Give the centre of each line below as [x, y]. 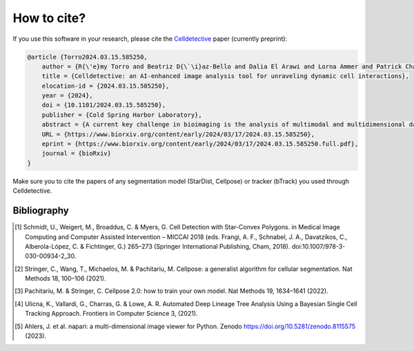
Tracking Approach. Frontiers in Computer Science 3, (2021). [111, 314]
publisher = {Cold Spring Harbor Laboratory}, [122, 115]
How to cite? [49, 18]
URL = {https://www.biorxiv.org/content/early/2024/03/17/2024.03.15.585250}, [178, 134]
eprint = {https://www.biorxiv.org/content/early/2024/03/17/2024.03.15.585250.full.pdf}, [200, 144]
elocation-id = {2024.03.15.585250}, [106, 86]
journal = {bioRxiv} [77, 153]
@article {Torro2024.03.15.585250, [87, 57]
